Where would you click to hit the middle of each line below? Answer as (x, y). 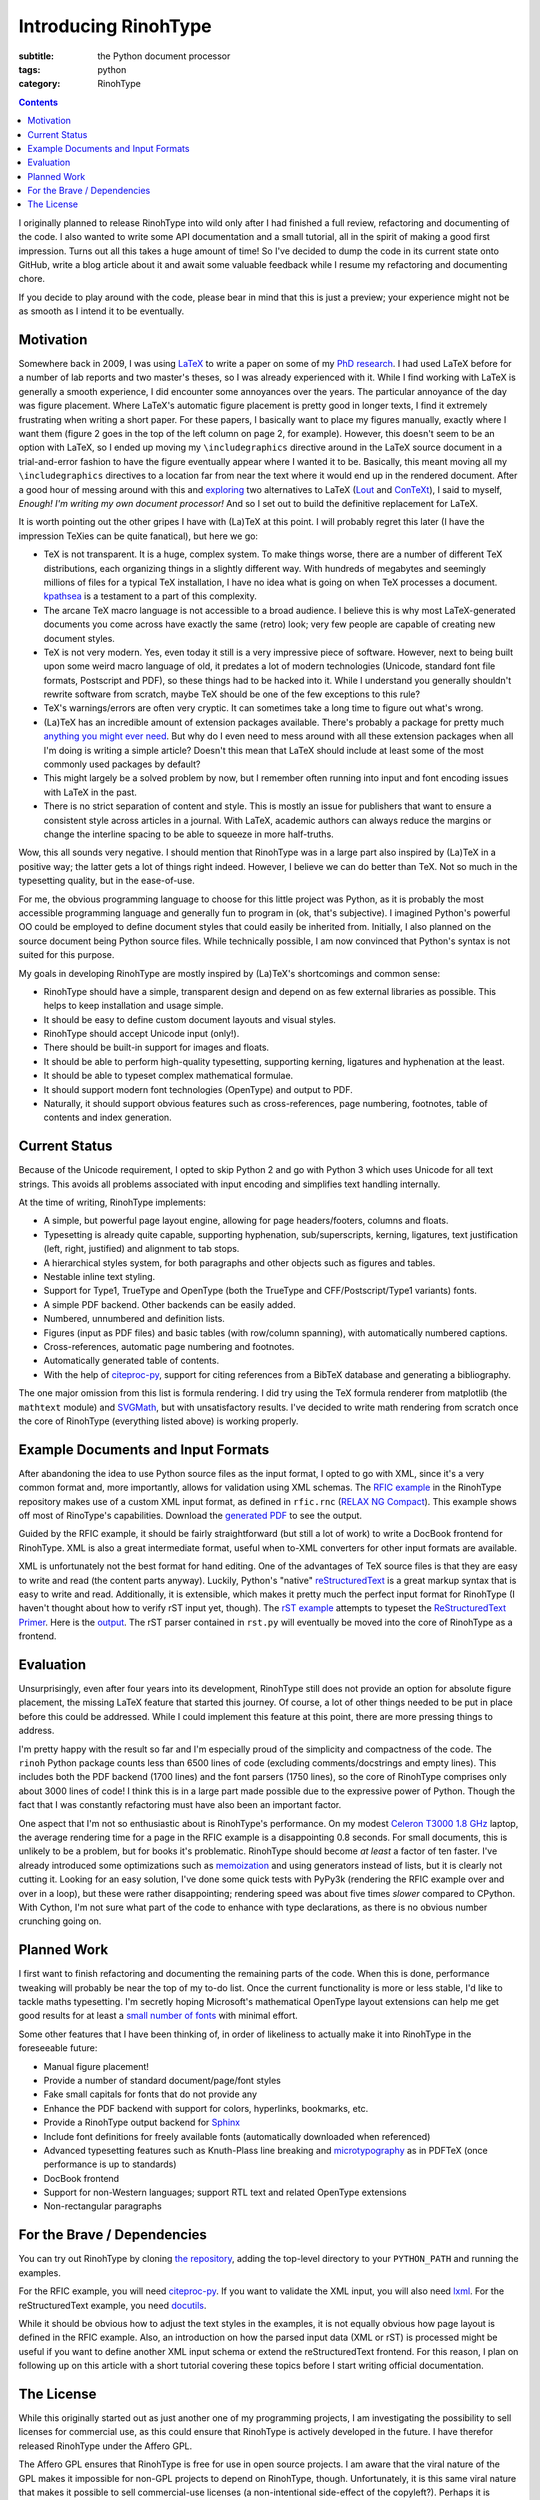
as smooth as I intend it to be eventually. (101, 311)
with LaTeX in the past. (90, 792)
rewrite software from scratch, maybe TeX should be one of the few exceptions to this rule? (231, 694)
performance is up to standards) (110, 2164)
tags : (29, 69)
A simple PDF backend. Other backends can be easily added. (169, 1304)
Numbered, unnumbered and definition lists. (134, 1319)
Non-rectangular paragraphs (102, 2206)
